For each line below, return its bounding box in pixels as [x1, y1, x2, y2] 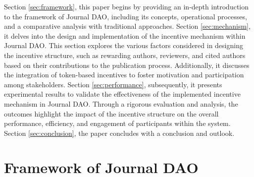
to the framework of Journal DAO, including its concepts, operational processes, [4, 11, 247, 21]
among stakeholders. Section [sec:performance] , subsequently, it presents [4, 79, 222, 89]
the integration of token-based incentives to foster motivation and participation [4, 69, 244, 80]
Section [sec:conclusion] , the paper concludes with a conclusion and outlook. [4, 127, 235, 138]
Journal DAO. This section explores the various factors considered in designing [4, 40, 243, 51]
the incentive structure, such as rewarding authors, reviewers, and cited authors [4, 50, 246, 60]
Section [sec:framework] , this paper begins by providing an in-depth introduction [4, 1, 249, 11]
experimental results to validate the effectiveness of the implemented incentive [4, 89, 241, 99]
